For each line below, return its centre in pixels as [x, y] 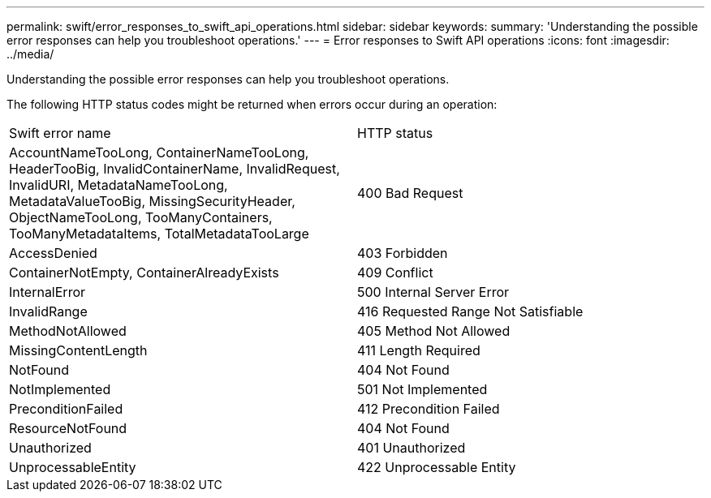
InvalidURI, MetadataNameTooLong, [118, 185]
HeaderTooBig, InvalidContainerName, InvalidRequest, [175, 169]
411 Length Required [419, 350]
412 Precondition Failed [429, 409]
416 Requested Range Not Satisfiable [470, 311]
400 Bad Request [410, 193]
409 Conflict [395, 273]
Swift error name [60, 133]
